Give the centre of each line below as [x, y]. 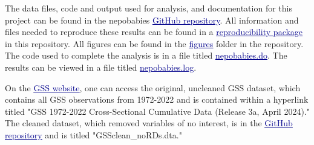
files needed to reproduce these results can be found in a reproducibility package [154, 32]
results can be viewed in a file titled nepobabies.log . [101, 67]
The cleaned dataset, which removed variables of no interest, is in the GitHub [149, 123]
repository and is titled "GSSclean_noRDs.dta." [93, 134]
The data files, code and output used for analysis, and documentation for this [149, 8]
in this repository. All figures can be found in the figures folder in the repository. [154, 43]
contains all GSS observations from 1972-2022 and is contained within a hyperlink [157, 99]
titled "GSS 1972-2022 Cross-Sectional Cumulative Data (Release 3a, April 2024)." [157, 111]
